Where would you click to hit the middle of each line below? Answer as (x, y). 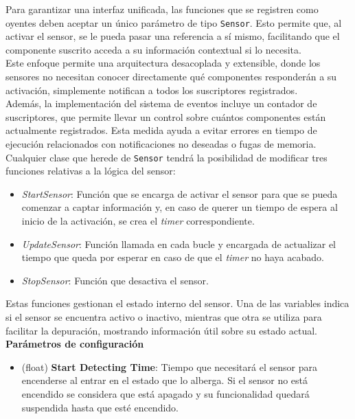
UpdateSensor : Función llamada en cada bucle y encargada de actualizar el (179, 244)
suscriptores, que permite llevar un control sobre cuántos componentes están (166, 116)
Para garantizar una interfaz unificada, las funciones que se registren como (162, 9)
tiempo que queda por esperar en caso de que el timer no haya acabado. (173, 257)
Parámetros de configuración (75, 344)
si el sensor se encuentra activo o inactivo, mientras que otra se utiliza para (164, 317)
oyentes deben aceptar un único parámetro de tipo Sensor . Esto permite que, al (174, 22)
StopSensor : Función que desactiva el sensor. (115, 280)
